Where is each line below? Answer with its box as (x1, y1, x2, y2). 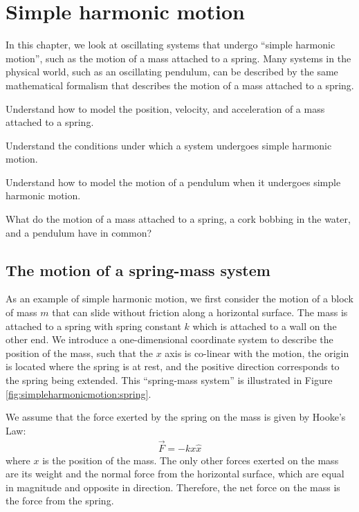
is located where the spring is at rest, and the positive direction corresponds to (6, 359, 340, 374)
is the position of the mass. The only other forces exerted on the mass (42, 452, 339, 467)
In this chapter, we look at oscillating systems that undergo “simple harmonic (6, 37, 335, 52)
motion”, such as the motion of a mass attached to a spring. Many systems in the (6, 51, 351, 65)
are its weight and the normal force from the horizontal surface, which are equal (6, 466, 344, 481)
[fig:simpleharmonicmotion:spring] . (6, 386, 151, 401)
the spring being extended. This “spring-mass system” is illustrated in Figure (6, 373, 333, 387)
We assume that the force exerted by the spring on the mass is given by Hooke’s (6, 410, 346, 424)
